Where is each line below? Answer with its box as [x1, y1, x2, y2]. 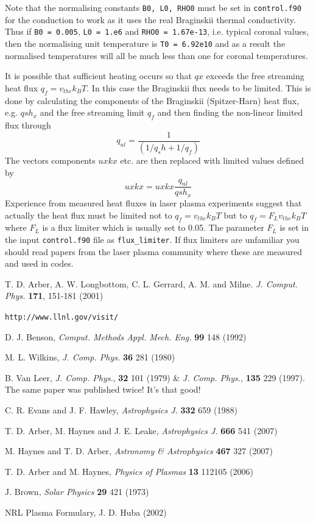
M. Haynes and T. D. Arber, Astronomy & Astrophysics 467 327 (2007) [5, 444, 273, 457]
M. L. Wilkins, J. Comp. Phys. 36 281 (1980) [5, 351, 175, 363]
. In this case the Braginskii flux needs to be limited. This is [86, 81, 311, 94]
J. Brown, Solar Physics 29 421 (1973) [5, 485, 149, 498]
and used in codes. [5, 257, 74, 270]
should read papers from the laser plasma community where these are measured [5, 245, 302, 258]
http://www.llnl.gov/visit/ [5, 312, 119, 321]
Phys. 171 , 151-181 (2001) [5, 289, 104, 302]
